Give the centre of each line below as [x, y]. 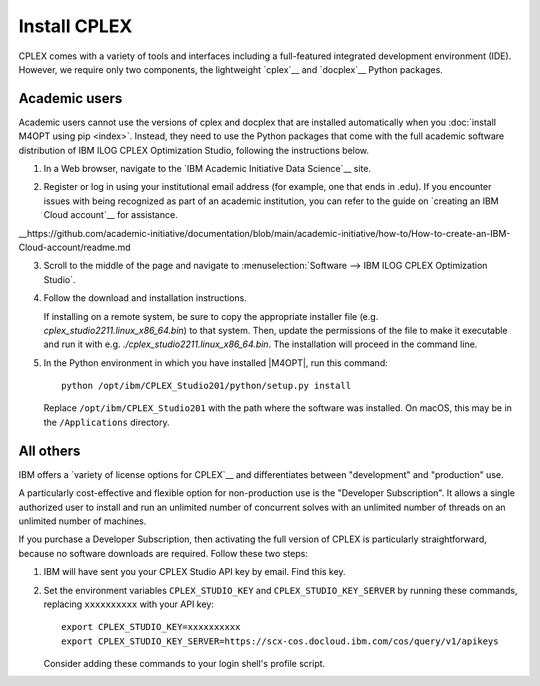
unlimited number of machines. [82, 521]
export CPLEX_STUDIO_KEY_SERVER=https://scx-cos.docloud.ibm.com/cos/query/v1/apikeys [280, 641]
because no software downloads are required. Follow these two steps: [163, 553]
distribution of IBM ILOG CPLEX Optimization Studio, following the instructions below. [194, 150]
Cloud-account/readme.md [74, 247]
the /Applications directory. [106, 422]
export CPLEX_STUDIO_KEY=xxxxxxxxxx [151, 627]
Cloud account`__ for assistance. [111, 215]
